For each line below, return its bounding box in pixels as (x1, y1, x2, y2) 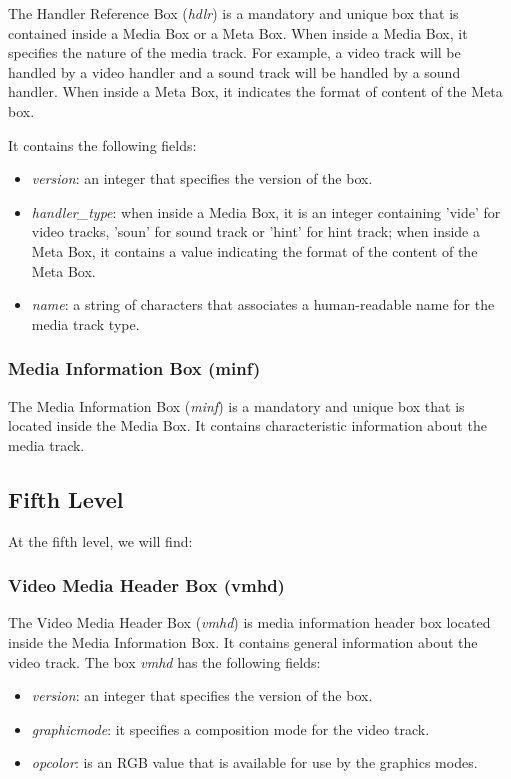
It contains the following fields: (8, 134, 197, 155)
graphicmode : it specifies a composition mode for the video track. (31, 718, 430, 739)
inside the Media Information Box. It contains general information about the (8, 631, 478, 652)
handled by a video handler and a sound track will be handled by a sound (8, 61, 461, 82)
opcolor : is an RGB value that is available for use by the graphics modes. (31, 752, 478, 773)
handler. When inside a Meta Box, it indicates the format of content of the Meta (8, 81, 503, 102)
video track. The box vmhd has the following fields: (8, 651, 321, 672)
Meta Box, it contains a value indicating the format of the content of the (31, 240, 478, 261)
